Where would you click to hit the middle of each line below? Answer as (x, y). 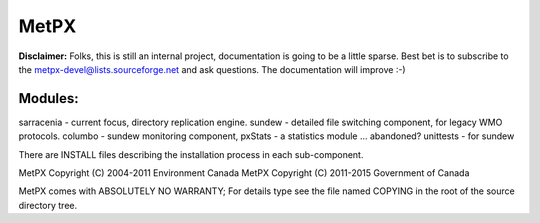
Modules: (48, 98)
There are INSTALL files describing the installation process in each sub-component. (191, 154)
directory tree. (48, 205)
